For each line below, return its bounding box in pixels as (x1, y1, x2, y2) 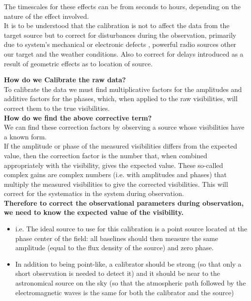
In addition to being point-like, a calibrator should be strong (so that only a (15, 258, 242, 269)
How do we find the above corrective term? (4, 112, 152, 122)
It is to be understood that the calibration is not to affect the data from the (4, 20, 230, 30)
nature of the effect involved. (4, 11, 89, 21)
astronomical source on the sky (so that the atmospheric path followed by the (15, 278, 246, 288)
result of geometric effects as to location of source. (4, 58, 153, 68)
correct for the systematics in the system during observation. (4, 188, 184, 198)
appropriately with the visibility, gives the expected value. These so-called (4, 160, 223, 170)
